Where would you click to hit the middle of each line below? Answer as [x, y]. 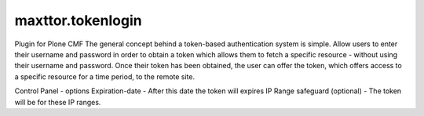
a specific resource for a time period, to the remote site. [105, 76]
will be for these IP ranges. [58, 102]
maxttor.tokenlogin [78, 20]
